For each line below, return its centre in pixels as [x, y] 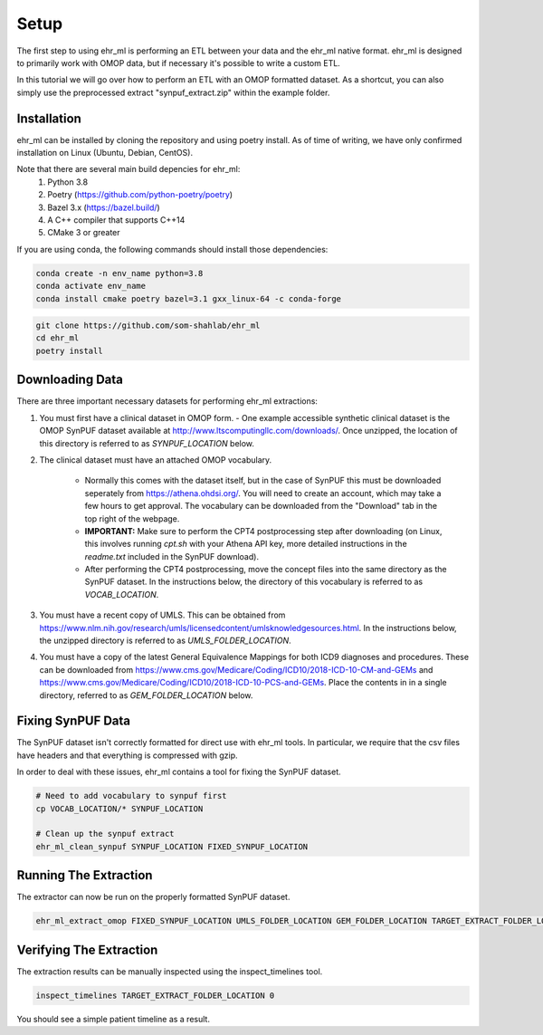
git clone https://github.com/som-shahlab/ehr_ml [148, 326]
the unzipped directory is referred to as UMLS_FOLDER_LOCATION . [165, 641]
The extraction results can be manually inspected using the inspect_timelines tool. [170, 971]
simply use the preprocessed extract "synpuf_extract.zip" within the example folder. [173, 92]
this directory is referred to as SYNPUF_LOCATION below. [147, 443]
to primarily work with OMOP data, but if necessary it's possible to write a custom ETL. [179, 62]
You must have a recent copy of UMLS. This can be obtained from [162, 615]
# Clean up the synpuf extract [105, 834]
